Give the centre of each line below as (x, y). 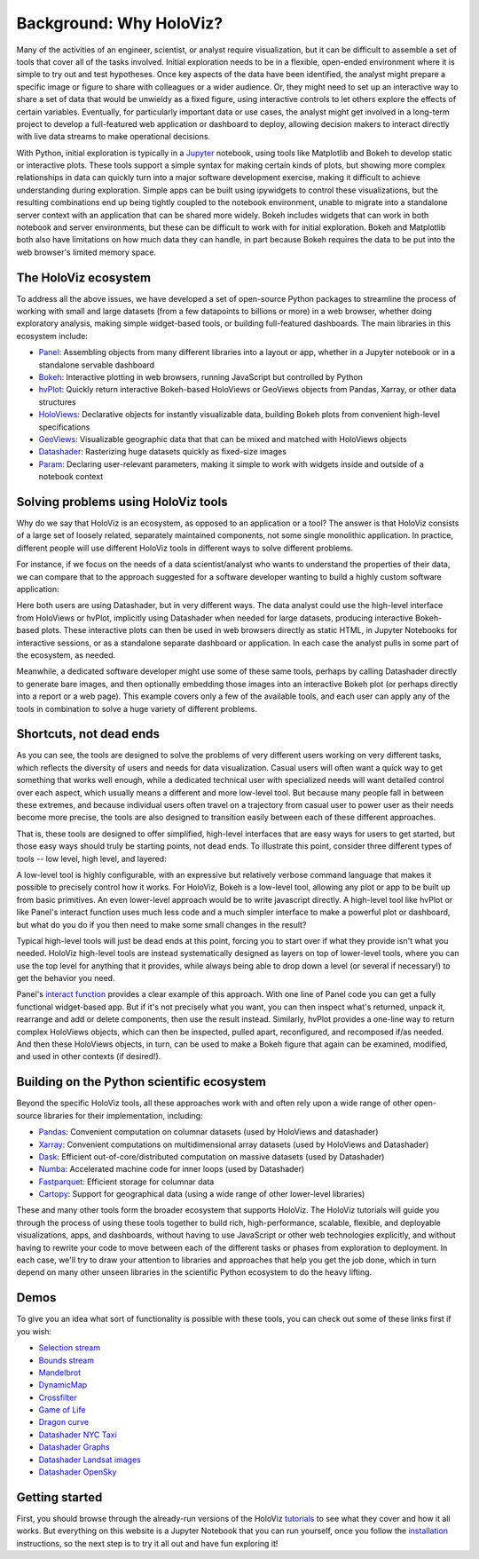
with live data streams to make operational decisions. (114, 137)
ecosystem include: (52, 336)
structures (57, 402)
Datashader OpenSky (78, 1472)
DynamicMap (63, 1385)
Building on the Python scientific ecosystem (141, 1082)
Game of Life (62, 1410)
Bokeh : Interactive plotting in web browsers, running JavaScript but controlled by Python (200, 377)
